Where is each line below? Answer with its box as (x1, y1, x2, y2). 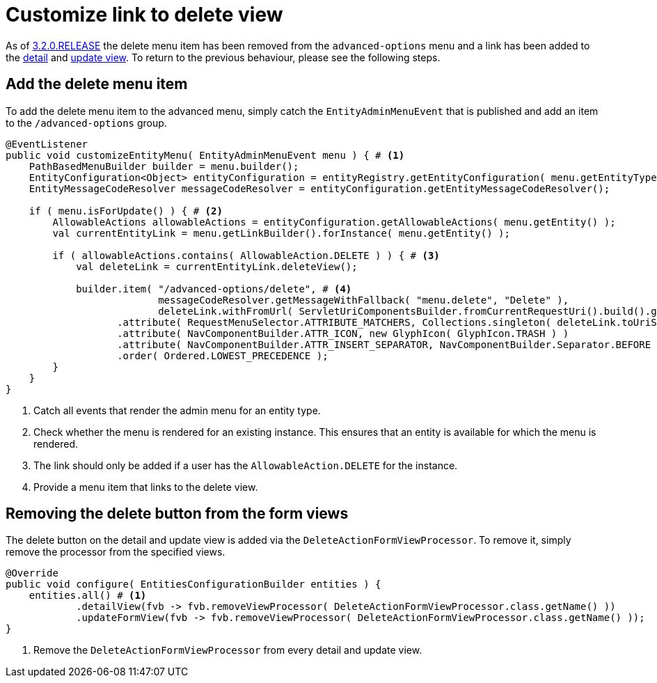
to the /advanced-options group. (6, 116, 167, 129)
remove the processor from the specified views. (6, 546, 225, 558)
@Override (6, 567, 58, 579)
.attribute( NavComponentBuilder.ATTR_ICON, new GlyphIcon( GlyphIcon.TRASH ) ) (117, 327, 569, 339)
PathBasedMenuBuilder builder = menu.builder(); (29, 160, 299, 172)
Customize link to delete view (6, 3, 283, 26)
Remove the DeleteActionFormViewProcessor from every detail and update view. (33, 644, 422, 657)
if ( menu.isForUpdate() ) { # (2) (29, 205, 223, 217)
